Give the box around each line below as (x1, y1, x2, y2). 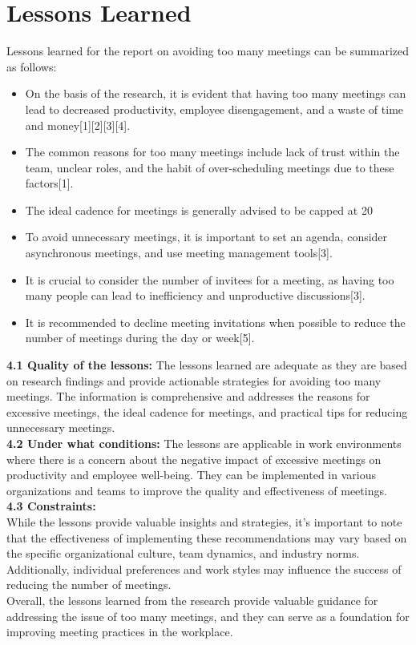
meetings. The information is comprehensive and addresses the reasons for (6, 388, 370, 405)
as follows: (6, 58, 57, 75)
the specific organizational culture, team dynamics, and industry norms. (6, 545, 360, 562)
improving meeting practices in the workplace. (6, 623, 233, 640)
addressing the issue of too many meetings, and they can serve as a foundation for (6, 607, 410, 624)
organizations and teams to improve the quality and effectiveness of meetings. (6, 482, 387, 498)
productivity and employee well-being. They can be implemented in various (6, 466, 376, 483)
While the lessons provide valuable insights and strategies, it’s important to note (6, 513, 402, 530)
